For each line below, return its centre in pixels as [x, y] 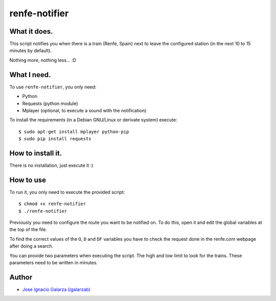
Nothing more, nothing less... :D [43, 60]
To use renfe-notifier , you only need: [53, 87]
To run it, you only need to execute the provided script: [67, 192]
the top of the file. [28, 230]
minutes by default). [31, 51]
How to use [28, 180]
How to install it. [36, 153]
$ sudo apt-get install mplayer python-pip [74, 132]
